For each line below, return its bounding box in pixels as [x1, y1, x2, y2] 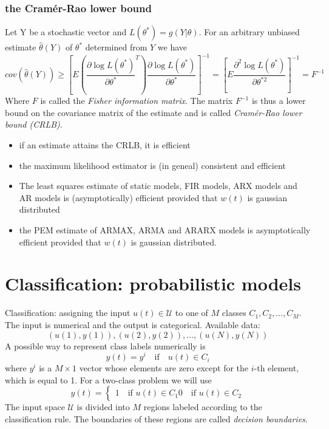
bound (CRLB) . [5, 118, 63, 131]
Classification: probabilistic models [5, 271, 301, 296]
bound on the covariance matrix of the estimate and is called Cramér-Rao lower [5, 106, 302, 118]
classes [222, 306, 246, 319]
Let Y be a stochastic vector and [5, 26, 127, 38]
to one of [175, 306, 208, 319]
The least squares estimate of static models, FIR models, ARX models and [19, 179, 297, 192]
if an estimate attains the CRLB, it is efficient [19, 139, 191, 151]
